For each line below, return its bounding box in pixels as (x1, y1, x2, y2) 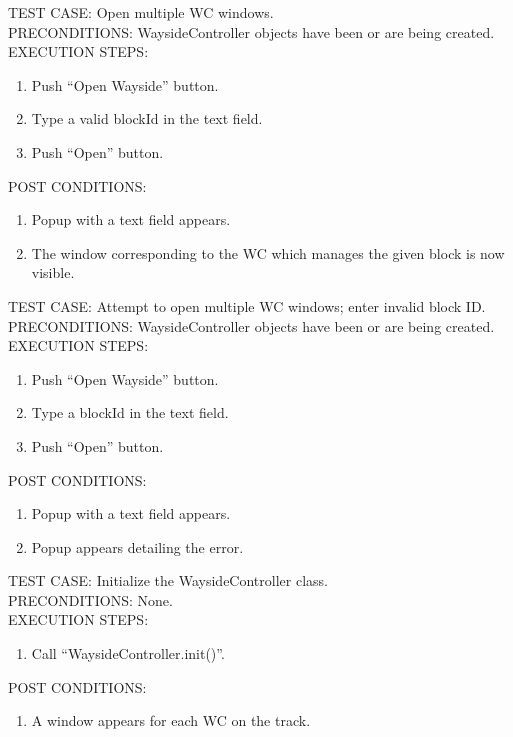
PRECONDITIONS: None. (8, 589, 173, 610)
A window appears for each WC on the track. (31, 710, 311, 731)
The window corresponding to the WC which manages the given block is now (31, 242, 505, 263)
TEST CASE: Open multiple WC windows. (8, 2, 274, 22)
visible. (31, 262, 75, 283)
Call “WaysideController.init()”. (31, 643, 225, 664)
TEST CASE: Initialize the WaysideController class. (8, 570, 328, 591)
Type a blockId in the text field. (31, 402, 229, 423)
